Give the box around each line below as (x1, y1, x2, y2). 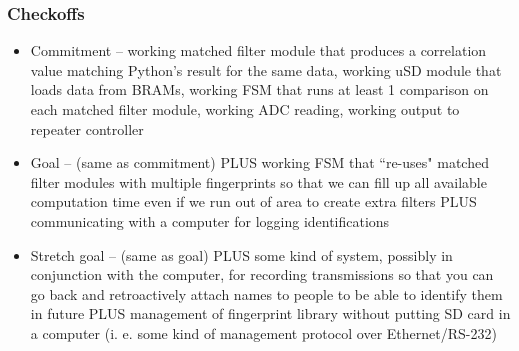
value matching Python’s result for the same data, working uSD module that (30, 59, 502, 80)
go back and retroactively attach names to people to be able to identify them (30, 283, 503, 304)
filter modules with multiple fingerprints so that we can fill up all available (30, 171, 487, 192)
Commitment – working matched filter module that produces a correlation (30, 40, 487, 61)
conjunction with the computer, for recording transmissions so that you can (30, 264, 494, 285)
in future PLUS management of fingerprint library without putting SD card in (30, 303, 511, 324)
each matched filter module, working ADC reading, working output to (30, 99, 460, 119)
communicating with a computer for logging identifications (30, 210, 390, 231)
